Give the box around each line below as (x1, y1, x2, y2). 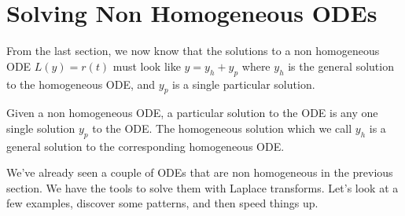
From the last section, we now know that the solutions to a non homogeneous (6, 42, 380, 59)
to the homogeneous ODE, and (6, 75, 156, 92)
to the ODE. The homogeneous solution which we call (92, 119, 352, 136)
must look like (112, 57, 181, 74)
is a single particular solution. (172, 75, 315, 92)
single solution (6, 119, 75, 136)
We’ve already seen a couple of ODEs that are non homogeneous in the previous (6, 164, 393, 181)
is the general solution (288, 57, 394, 74)
